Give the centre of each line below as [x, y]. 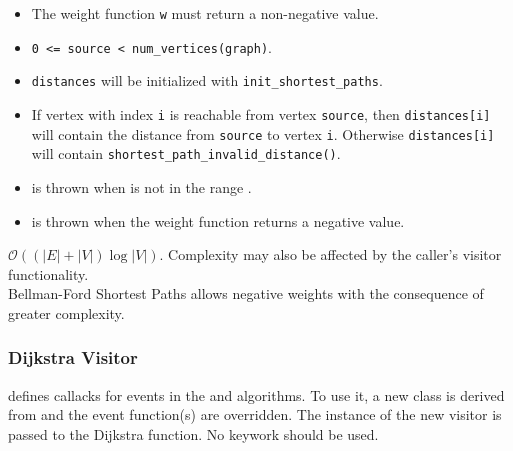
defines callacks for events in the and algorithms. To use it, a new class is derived [256, 394]
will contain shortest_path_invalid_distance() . [186, 153]
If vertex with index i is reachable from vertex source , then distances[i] [261, 113]
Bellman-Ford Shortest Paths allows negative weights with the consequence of [246, 293]
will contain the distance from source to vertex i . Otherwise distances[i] [263, 133]
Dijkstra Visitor [73, 357]
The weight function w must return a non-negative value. [205, 13]
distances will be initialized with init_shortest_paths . [207, 80]
